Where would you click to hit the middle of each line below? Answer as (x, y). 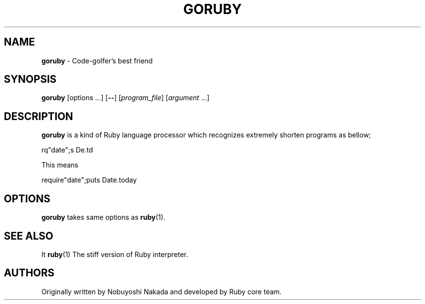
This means (60, 165)
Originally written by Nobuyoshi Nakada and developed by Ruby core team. (162, 291)
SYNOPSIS (30, 79)
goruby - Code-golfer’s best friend (97, 61)
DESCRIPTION (39, 116)
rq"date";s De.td (67, 150)
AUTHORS (29, 273)
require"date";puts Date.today (89, 180)
